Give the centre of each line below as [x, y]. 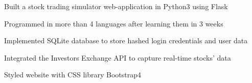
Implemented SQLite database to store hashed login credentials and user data [126, 40]
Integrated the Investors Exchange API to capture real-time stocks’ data [118, 57]
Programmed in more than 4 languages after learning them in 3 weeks [114, 23]
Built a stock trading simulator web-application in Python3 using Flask [116, 6]
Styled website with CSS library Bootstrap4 [73, 75]
